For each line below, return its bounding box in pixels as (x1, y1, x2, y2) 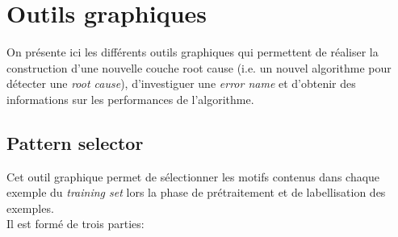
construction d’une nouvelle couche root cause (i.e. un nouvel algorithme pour (6, 59, 392, 76)
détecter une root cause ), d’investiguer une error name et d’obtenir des (6, 75, 356, 92)
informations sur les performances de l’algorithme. (6, 90, 254, 107)
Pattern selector (6, 130, 144, 155)
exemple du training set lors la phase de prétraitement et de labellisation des (6, 184, 386, 201)
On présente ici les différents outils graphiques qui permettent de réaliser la (6, 44, 379, 60)
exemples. (6, 199, 54, 216)
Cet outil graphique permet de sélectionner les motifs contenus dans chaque (6, 168, 380, 185)
